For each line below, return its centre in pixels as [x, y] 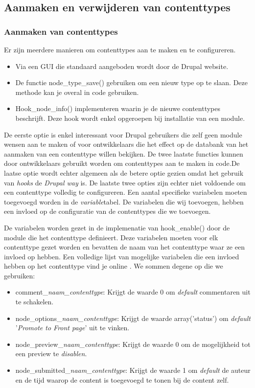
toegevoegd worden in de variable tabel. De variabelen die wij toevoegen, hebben [124, 201]
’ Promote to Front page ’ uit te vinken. [72, 328]
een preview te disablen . [51, 354]
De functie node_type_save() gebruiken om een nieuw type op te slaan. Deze [132, 82]
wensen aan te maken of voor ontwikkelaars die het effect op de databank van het [126, 144]
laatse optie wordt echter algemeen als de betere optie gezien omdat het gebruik [124, 172]
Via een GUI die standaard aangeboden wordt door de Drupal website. [122, 66]
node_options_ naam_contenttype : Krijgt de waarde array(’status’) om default [133, 318]
